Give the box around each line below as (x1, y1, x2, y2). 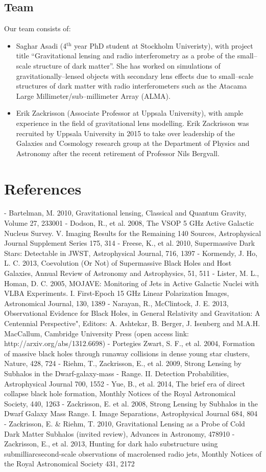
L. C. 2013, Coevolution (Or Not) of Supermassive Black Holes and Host (4, 258, 232, 268)
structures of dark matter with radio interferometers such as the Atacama (16, 80, 247, 91)
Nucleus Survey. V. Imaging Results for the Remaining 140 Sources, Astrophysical (4, 227, 261, 238)
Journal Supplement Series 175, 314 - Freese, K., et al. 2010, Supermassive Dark (4, 238, 255, 248)
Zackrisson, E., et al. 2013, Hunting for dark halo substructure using (4, 438, 218, 449)
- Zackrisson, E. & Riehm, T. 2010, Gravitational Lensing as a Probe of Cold (4, 418, 245, 428)
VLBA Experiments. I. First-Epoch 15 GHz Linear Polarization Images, (4, 288, 229, 298)
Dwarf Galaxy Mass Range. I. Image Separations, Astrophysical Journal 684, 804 (4, 408, 258, 419)
